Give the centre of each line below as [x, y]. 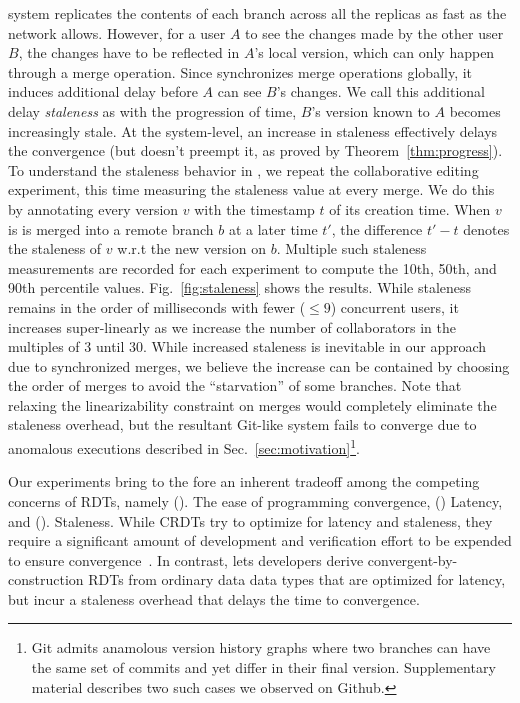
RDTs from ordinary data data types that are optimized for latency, [297, 579]
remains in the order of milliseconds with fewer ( [157, 306]
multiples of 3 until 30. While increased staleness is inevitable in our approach [247, 346]
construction [46, 579]
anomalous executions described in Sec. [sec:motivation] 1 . [184, 446]
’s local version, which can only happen [374, 52]
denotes [486, 228]
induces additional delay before [103, 91]
